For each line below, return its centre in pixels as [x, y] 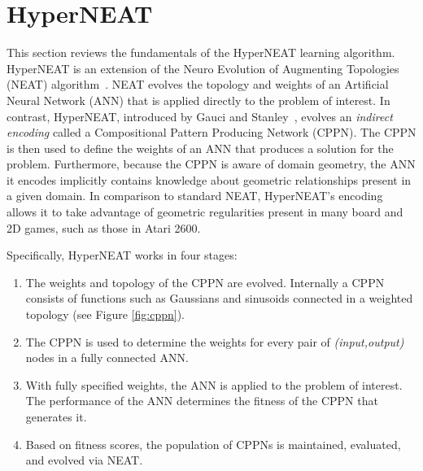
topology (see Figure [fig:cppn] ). [105, 314]
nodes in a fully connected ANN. [107, 358]
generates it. [56, 416]
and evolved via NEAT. [84, 460]
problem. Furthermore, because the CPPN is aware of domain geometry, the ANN [211, 164]
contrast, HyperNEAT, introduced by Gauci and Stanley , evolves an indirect [200, 116]
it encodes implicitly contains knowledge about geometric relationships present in [209, 179]
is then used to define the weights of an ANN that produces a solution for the [200, 148]
